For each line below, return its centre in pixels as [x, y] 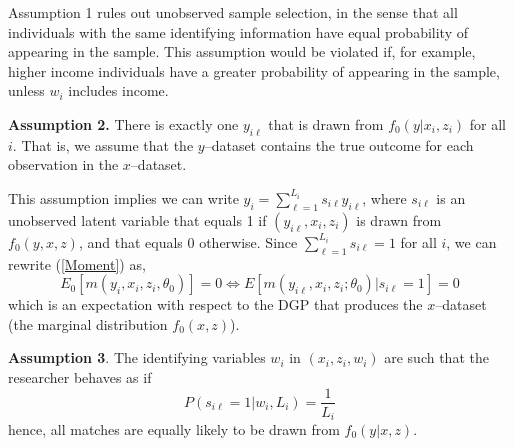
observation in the [63, 164]
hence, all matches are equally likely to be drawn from [174, 429]
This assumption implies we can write [123, 197]
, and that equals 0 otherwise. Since [188, 241]
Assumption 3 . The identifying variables [137, 357]
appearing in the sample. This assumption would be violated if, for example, [242, 51]
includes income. [118, 90]
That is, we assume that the [107, 144]
